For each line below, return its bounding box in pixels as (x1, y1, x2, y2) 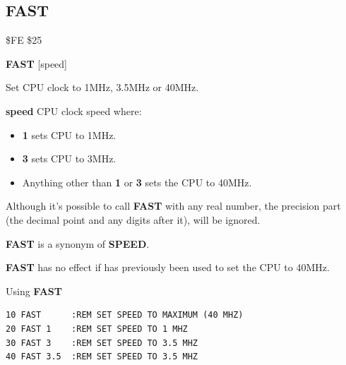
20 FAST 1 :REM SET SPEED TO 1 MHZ (6, 323, 188, 334)
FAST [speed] (6, 56, 68, 71)
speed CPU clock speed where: (6, 103, 142, 118)
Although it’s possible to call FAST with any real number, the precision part (6, 198, 341, 213)
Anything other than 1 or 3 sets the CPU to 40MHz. (22, 174, 252, 189)
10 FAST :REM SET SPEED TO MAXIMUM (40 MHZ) (6, 310, 244, 321)
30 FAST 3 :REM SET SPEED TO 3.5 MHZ (6, 337, 198, 348)
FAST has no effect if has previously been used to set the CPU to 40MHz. (6, 260, 330, 275)
